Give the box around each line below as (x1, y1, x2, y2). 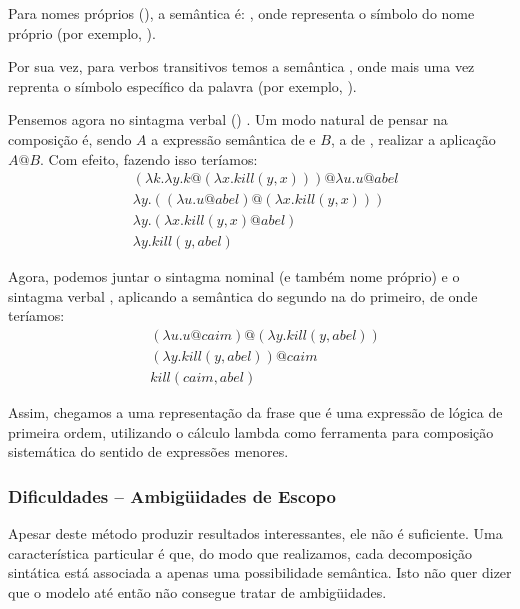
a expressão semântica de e (151, 128, 316, 149)
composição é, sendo (8, 128, 132, 149)
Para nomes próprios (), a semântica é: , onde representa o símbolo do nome (8, 3, 475, 23)
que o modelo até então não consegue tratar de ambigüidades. (8, 581, 387, 602)
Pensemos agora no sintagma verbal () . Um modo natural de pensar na (8, 109, 448, 130)
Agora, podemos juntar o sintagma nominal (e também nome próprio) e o (8, 266, 460, 287)
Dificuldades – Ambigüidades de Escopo (8, 483, 336, 508)
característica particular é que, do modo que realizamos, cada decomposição (8, 542, 472, 563)
